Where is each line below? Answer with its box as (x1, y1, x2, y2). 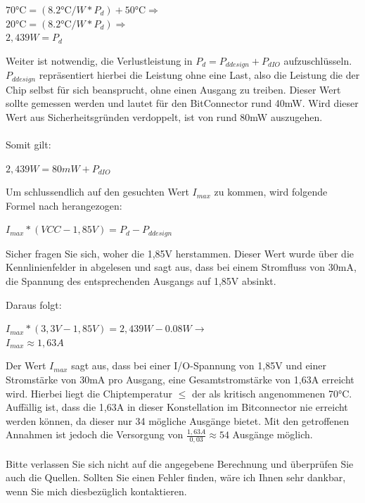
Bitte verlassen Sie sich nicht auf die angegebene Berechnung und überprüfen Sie (6, 456, 354, 471)
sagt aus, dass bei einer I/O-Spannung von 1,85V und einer (71, 358, 326, 373)
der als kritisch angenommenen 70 (192, 386, 338, 400)
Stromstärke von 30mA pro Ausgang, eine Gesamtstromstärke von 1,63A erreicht (6, 372, 354, 387)
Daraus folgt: (6, 297, 62, 312)
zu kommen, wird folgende (214, 184, 328, 199)
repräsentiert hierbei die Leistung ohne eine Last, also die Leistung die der (39, 68, 360, 82)
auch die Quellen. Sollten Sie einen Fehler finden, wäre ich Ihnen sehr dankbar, (6, 470, 346, 485)
